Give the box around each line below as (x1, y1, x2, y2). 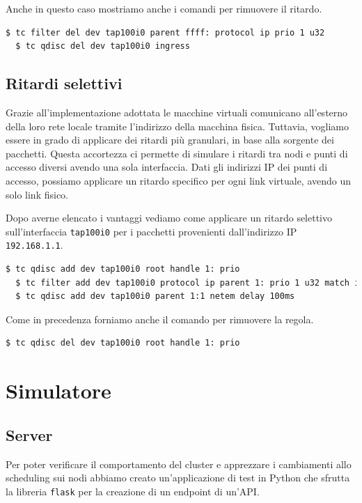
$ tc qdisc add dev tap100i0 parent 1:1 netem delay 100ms (15, 291, 295, 302)
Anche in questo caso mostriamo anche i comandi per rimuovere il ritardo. (6, 1, 322, 15)
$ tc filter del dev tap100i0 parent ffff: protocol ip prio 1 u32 (6, 27, 325, 38)
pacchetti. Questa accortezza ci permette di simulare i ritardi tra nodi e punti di (6, 146, 348, 160)
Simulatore (6, 376, 111, 405)
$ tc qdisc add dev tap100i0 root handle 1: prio (6, 264, 240, 274)
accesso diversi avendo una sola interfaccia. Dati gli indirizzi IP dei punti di (6, 160, 328, 174)
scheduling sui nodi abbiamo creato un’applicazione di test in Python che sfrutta (6, 470, 350, 485)
